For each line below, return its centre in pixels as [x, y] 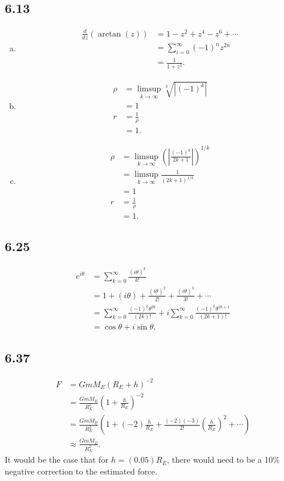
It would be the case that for [57, 459]
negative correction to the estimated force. [81, 471]
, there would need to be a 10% [223, 459]
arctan [110, 34]
